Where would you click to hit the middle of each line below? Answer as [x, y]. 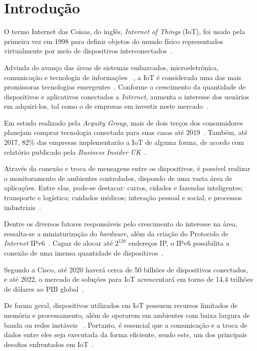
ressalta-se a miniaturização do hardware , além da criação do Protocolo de [116, 233]
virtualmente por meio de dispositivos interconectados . [88, 51]
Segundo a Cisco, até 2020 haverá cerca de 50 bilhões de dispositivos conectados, [126, 269]
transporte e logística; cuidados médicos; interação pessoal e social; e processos [123, 197]
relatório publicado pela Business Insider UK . [75, 152]
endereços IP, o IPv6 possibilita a [179, 243]
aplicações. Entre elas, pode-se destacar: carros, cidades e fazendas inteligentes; [124, 188]
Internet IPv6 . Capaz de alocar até [59, 243]
